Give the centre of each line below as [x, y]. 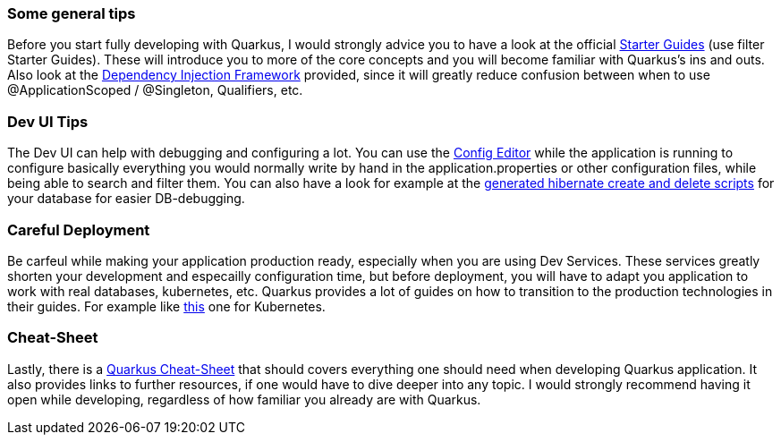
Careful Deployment [79, 229]
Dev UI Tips [48, 121]
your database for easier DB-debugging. [126, 199]
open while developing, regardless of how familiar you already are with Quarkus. [244, 399]
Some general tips [72, 13]
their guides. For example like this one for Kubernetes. [166, 306]
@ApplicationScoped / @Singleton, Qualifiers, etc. [155, 90]
